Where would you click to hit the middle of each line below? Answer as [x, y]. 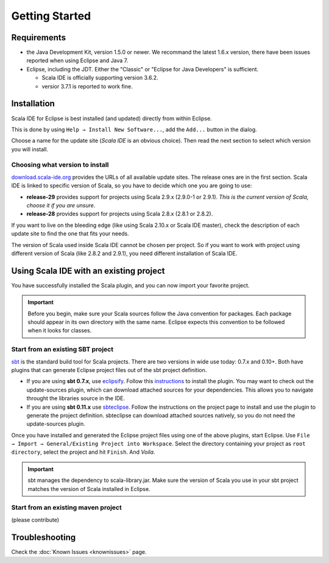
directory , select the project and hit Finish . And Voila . [83, 452]
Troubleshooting [44, 537]
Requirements [39, 38]
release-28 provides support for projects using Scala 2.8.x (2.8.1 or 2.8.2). [120, 214]
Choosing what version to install [60, 165]
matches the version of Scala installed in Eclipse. [89, 489]
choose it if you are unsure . [61, 206]
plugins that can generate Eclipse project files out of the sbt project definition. [109, 370]
